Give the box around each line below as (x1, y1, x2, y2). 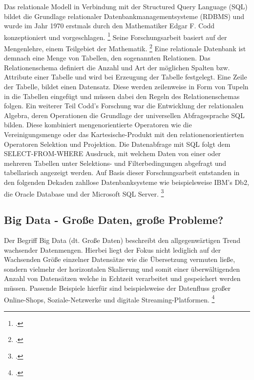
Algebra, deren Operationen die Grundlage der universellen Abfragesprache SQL (4, 110, 245, 120)
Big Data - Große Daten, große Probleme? (4, 212, 224, 227)
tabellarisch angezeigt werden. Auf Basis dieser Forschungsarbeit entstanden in (4, 167, 240, 178)
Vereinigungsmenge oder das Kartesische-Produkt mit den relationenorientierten (4, 129, 244, 140)
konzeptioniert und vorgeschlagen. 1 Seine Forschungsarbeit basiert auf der (4, 30, 227, 42)
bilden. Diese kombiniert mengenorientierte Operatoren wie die (4, 120, 192, 130)
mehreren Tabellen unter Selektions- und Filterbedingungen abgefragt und (4, 158, 227, 168)
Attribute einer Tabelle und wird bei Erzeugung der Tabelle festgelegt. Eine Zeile (4, 72, 247, 82)
